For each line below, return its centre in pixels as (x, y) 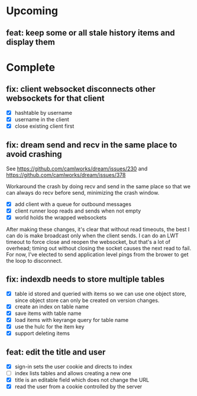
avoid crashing (34, 154)
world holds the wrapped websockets (61, 217)
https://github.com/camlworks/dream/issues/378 (66, 175)
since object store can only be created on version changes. (87, 300)
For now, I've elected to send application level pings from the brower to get (97, 254)
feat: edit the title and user (56, 352)
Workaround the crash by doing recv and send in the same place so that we (98, 186)
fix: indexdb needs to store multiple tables (85, 279)
